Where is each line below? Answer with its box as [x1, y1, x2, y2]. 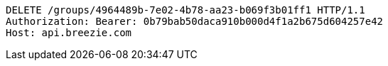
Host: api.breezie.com [6, 27, 132, 38]
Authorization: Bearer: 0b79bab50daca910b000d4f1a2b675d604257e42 [6, 16, 384, 27]
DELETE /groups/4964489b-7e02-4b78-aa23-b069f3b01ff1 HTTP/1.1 [6, 4, 365, 16]
